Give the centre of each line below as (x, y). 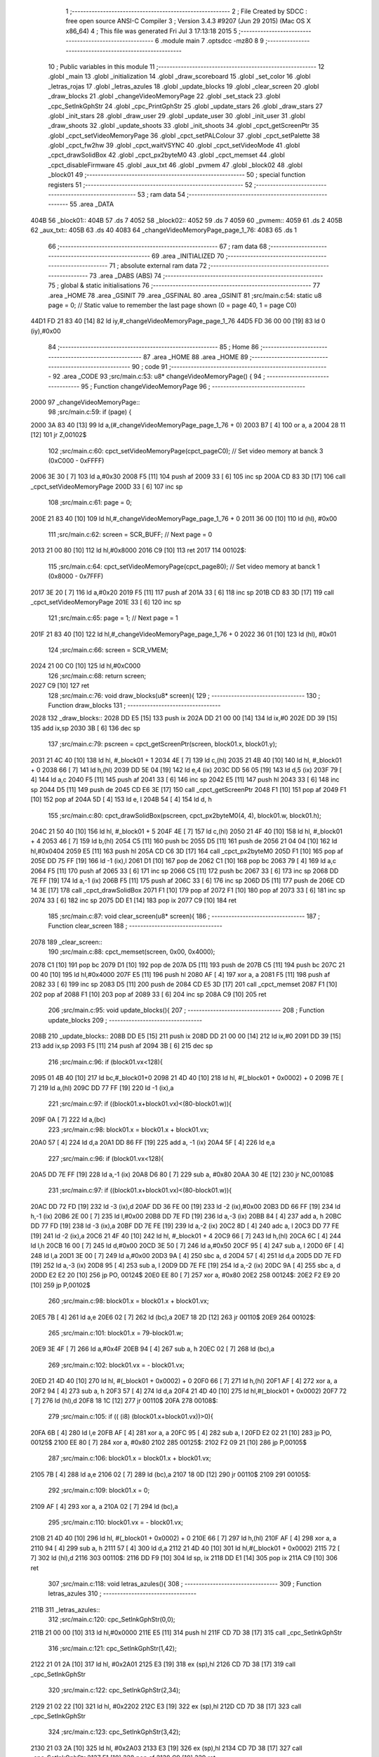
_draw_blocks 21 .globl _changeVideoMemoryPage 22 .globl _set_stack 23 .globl (164, 96)
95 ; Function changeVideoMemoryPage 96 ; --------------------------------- (193, 386)
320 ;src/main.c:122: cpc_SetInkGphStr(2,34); (114, 1690)
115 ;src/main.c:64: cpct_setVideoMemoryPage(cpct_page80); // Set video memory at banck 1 (184, 566)
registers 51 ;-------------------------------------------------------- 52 (150, 184)
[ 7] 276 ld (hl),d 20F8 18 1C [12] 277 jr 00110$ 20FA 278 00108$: (124, 1400)
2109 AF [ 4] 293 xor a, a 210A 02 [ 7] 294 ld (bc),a (104, 1506)
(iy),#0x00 (46, 331)
